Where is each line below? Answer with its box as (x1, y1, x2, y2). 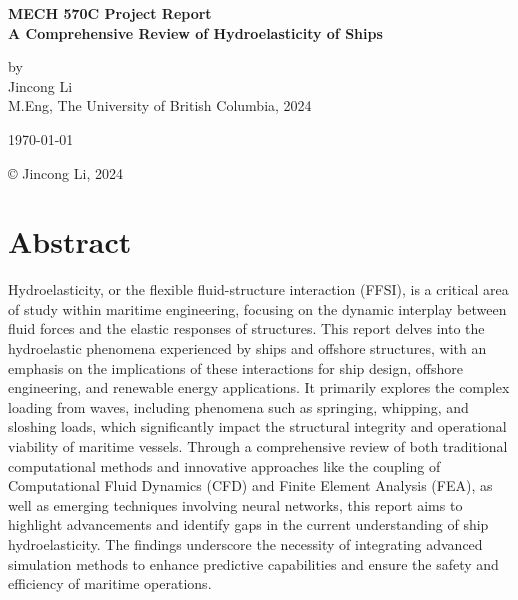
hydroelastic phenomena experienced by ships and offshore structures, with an (8, 338, 487, 359)
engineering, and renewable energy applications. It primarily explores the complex (8, 377, 510, 398)
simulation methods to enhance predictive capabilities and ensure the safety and (8, 553, 499, 574)
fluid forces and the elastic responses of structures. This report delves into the (8, 318, 485, 339)
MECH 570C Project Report (8, 3, 212, 23)
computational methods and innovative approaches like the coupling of (8, 455, 441, 476)
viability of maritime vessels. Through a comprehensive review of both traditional (8, 436, 508, 457)
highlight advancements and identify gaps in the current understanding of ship (8, 514, 489, 535)
